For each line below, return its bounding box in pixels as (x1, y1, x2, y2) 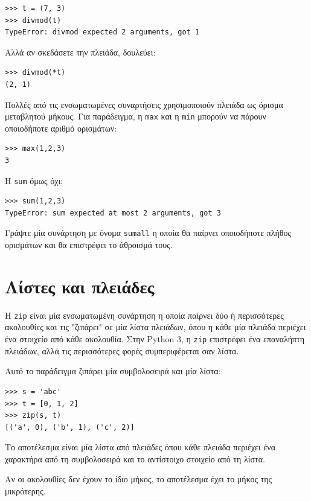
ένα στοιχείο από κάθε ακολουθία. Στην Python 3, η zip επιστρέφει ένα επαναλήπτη (5, 333, 305, 345)
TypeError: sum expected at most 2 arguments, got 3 (5, 208, 221, 217)
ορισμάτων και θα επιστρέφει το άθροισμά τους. (5, 238, 173, 251)
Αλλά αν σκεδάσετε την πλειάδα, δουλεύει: (5, 45, 156, 58)
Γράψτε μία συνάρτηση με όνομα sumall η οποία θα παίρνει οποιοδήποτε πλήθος (5, 226, 291, 239)
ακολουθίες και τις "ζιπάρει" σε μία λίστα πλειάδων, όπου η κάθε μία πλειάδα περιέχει (5, 321, 306, 333)
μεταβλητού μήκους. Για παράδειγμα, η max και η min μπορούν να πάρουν (5, 110, 266, 123)
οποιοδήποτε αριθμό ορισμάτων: (5, 121, 117, 134)
